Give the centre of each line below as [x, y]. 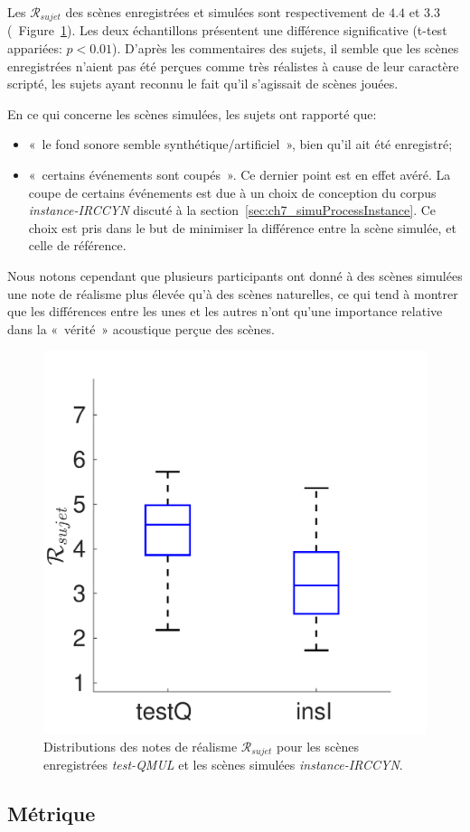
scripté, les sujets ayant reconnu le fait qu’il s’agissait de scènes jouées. [203, 84]
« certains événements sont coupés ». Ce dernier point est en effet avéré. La [240, 175]
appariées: [35, 48]
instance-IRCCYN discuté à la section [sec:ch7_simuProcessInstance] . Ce [232, 210]
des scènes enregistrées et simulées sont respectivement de [225, 12]
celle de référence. [77, 245]
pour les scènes [318, 746]
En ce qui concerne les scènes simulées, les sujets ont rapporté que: [192, 113]
